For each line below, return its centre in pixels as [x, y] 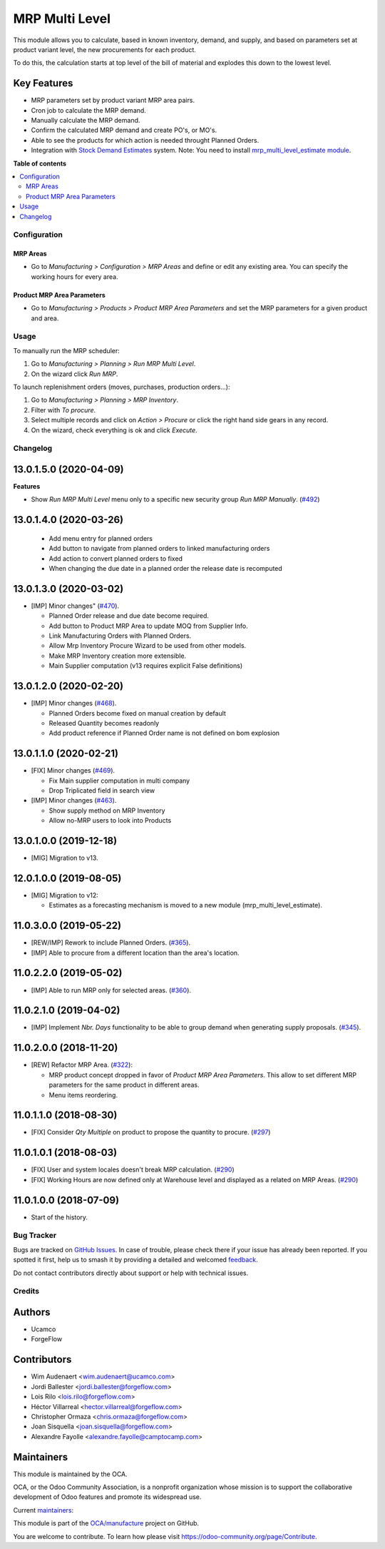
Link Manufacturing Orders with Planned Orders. [120, 636]
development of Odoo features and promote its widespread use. [107, 1497]
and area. [45, 318]
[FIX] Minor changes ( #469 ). [73, 771]
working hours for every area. [75, 276]
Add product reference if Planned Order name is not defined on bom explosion [164, 733]
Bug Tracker [35, 1236]
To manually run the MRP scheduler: [67, 350]
